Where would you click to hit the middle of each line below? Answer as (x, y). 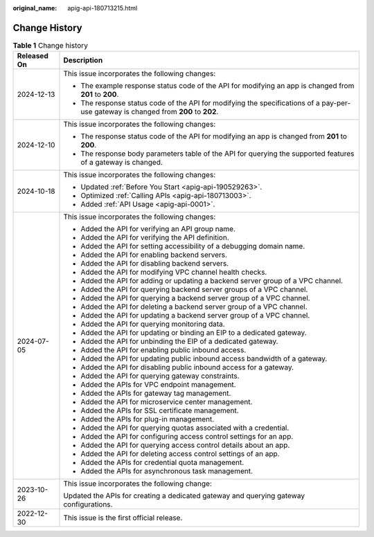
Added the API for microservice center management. (167, 402)
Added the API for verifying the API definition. (155, 237)
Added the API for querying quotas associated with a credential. (185, 428)
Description (83, 60)
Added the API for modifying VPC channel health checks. (174, 272)
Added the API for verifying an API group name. (158, 229)
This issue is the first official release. (123, 518)
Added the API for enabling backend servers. (154, 255)
